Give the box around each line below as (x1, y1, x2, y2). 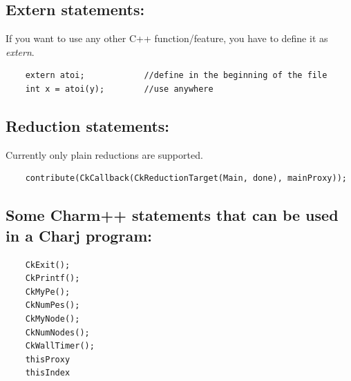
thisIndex (25, 368, 70, 378)
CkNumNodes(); (25, 327, 90, 338)
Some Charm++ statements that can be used (6, 204, 339, 226)
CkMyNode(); (25, 313, 80, 324)
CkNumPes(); (25, 300, 80, 311)
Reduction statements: (6, 115, 170, 136)
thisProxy (25, 354, 70, 364)
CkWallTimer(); (25, 341, 95, 351)
